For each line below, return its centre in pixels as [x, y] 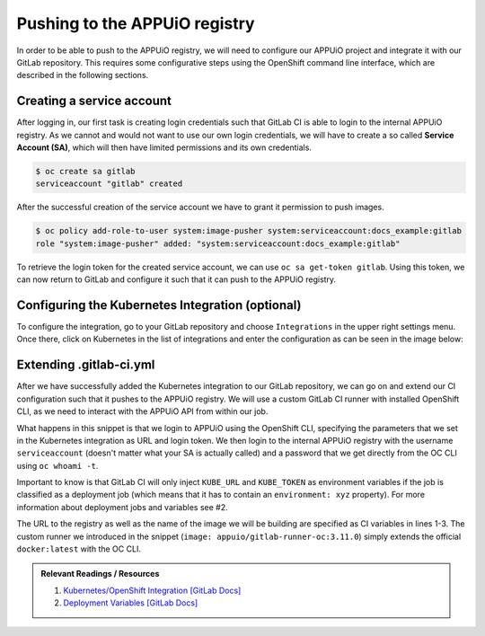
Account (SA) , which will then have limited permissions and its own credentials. [164, 147]
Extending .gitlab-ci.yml [86, 365]
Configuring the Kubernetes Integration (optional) [159, 305]
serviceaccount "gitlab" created [109, 184]
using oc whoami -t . [57, 465]
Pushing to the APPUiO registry [136, 23]
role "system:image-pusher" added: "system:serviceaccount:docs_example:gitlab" [218, 243]
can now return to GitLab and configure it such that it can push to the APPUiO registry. [176, 279]
